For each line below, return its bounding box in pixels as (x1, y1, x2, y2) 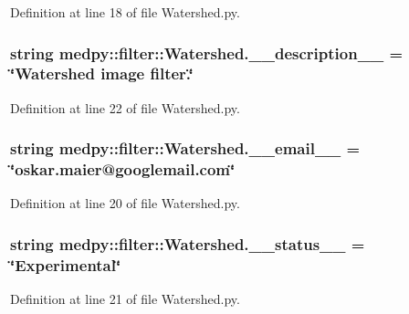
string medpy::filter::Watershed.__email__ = (10, 137, 361, 160)
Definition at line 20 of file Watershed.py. (10, 194, 240, 213)
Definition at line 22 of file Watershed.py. (10, 98, 240, 117)
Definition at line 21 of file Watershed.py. (10, 289, 240, 309)
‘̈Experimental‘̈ (10, 253, 121, 276)
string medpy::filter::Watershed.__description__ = (10, 41, 404, 64)
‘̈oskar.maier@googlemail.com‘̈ (10, 158, 236, 181)
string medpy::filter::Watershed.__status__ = (10, 232, 365, 255)
